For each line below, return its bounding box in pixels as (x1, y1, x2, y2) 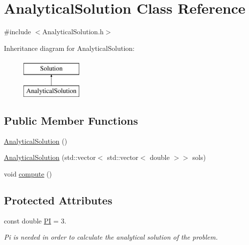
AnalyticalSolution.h (42, 26, 104, 37)
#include (4, 26, 31, 37)
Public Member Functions (4, 112, 138, 128)
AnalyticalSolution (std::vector (4, 152, 96, 162)
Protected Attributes (4, 192, 113, 207)
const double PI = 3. (4, 215, 67, 225)
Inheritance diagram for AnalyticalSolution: (4, 43, 135, 53)
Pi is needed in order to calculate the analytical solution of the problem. (4, 232, 218, 242)
